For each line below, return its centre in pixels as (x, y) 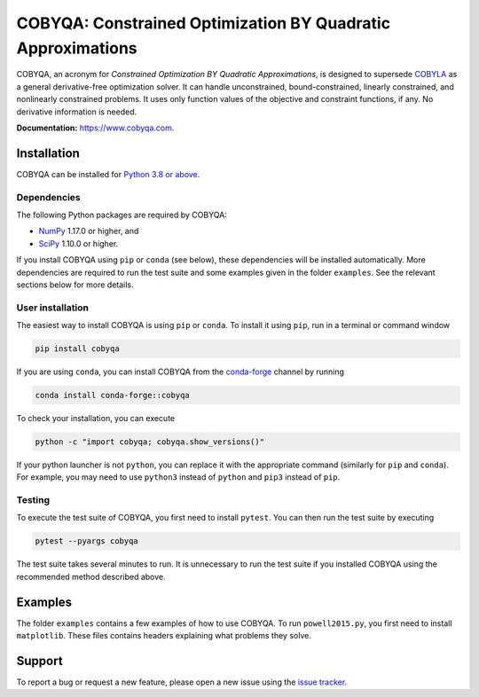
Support (39, 661)
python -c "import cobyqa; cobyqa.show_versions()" (150, 442)
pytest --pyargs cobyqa (87, 541)
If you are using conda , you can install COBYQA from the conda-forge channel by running (181, 372)
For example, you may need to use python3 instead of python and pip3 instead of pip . (178, 477)
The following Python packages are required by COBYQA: (122, 215)
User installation (52, 308)
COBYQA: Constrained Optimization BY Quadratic (203, 23)
